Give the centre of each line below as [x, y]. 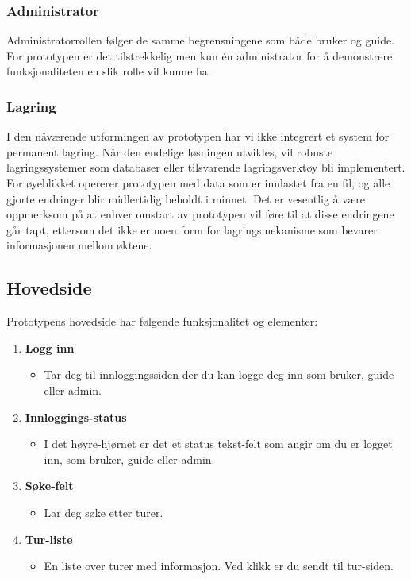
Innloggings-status [76, 417]
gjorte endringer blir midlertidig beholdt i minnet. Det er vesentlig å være [186, 198]
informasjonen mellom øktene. [79, 245]
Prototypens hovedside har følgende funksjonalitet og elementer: [162, 321]
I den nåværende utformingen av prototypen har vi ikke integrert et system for [198, 136]
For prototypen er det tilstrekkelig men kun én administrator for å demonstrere [200, 55]
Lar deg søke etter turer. [104, 512]
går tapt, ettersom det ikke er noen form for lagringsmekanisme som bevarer [192, 229]
